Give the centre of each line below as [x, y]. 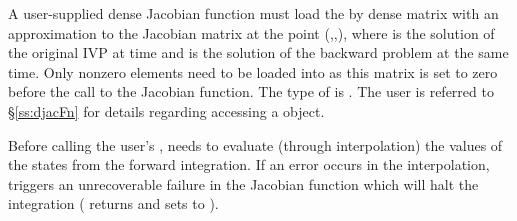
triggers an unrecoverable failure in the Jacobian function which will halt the [243, 183]
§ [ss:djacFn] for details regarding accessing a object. [166, 110]
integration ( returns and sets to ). [113, 203]
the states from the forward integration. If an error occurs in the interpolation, [249, 164]
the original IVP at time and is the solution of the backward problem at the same [258, 52]
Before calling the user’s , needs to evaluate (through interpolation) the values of [255, 144]
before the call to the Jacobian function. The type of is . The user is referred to [251, 91]
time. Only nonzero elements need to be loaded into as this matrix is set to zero [253, 71]
